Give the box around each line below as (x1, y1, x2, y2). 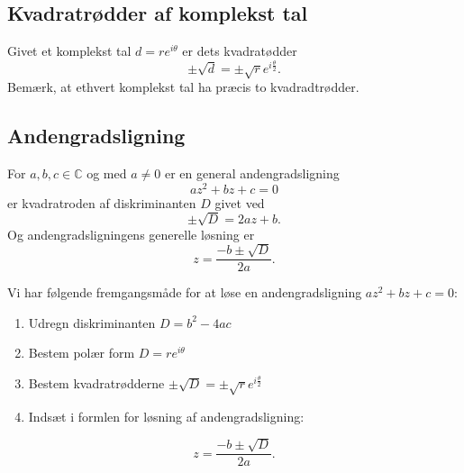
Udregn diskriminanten (28, 313, 156, 332)
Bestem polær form (28, 343, 135, 362)
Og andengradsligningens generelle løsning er (7, 224, 255, 243)
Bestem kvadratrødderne (28, 373, 165, 392)
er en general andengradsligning (164, 163, 340, 182)
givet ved (214, 193, 265, 212)
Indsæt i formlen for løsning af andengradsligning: (28, 406, 305, 425)
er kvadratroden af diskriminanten (7, 193, 196, 212)
